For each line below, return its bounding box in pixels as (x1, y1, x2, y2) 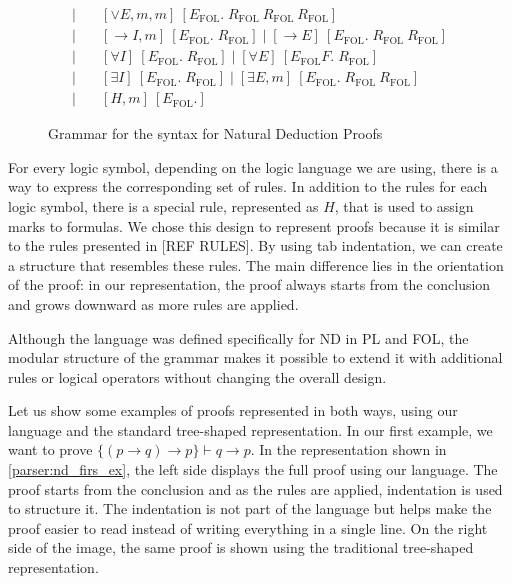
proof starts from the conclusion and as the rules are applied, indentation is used (8, 478, 503, 499)
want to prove (8, 439, 93, 460)
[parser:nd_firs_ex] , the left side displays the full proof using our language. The (8, 459, 498, 480)
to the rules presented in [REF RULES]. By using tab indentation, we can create (8, 235, 503, 256)
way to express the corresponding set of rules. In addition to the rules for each (8, 176, 488, 197)
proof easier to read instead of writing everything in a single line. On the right (8, 517, 488, 538)
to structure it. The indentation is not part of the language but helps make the (8, 498, 492, 519)
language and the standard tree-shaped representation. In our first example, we (8, 419, 493, 440)
